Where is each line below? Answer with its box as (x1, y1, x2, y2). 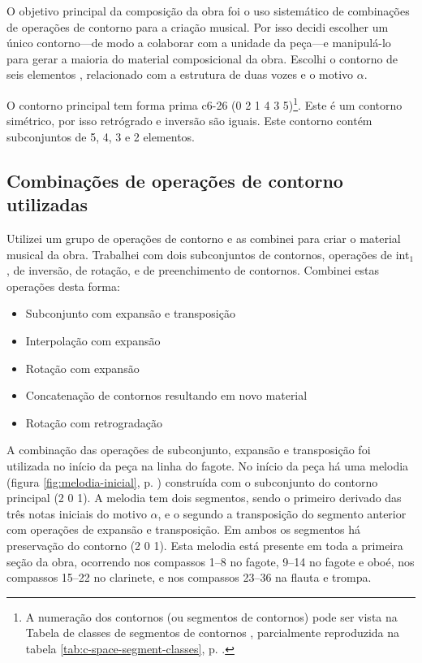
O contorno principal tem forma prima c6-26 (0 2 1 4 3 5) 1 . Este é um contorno (6, 93, 403, 113)
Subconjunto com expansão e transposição (25, 305, 235, 322)
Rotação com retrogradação (25, 414, 163, 431)
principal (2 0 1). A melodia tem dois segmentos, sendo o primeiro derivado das (6, 489, 402, 506)
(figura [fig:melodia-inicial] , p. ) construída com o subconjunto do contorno (6, 473, 378, 490)
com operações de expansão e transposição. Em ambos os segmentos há (6, 521, 360, 538)
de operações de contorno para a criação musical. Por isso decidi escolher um (6, 18, 389, 35)
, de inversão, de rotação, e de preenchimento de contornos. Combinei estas (6, 262, 379, 279)
